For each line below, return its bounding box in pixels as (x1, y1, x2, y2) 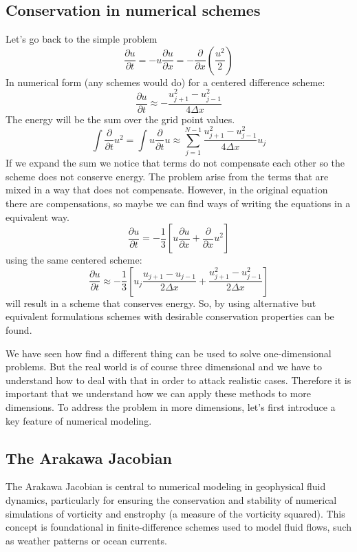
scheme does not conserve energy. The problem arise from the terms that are (6, 169, 329, 183)
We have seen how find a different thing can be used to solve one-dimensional (6, 346, 332, 360)
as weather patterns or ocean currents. (6, 533, 167, 547)
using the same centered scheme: (6, 253, 142, 267)
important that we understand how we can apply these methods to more (6, 386, 312, 401)
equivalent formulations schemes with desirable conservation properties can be (6, 309, 334, 323)
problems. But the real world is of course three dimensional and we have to (6, 359, 322, 374)
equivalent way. (6, 209, 69, 224)
